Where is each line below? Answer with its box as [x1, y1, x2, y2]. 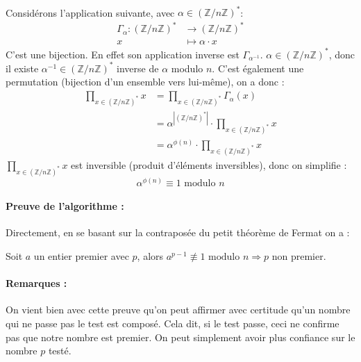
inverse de [117, 60, 159, 75]
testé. [48, 343, 72, 358]
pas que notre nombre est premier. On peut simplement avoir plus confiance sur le [6, 329, 355, 344]
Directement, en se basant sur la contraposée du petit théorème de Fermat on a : [6, 225, 350, 240]
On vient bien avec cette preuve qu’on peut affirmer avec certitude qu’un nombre [6, 302, 351, 317]
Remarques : [6, 276, 67, 290]
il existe [6, 60, 39, 75]
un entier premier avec [33, 249, 129, 263]
